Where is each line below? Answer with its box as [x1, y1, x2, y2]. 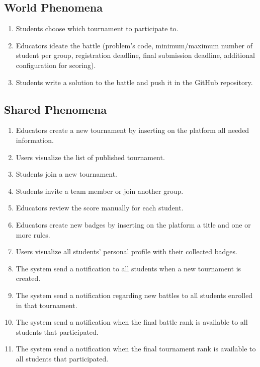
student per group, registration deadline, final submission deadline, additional [16, 50, 255, 60]
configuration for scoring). [16, 59, 96, 70]
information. [16, 134, 54, 145]
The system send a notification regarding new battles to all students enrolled [16, 289, 253, 300]
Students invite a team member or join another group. [16, 185, 184, 196]
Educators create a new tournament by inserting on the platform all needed [16, 125, 249, 135]
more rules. [16, 229, 50, 240]
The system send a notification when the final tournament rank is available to [16, 343, 256, 354]
